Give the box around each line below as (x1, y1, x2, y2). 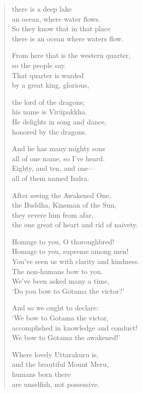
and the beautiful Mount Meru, (12, 359, 109, 369)
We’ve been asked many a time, (12, 276, 110, 286)
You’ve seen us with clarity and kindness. (12, 256, 139, 267)
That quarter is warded (12, 70, 84, 80)
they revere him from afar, (12, 209, 94, 220)
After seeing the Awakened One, (12, 189, 111, 200)
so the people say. (12, 59, 66, 70)
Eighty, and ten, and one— (12, 163, 95, 173)
